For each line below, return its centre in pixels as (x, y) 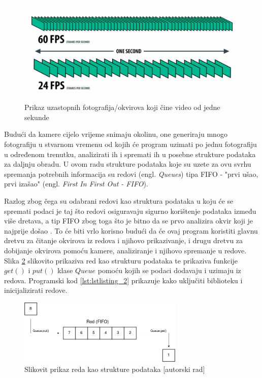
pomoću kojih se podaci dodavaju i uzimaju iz (169, 270)
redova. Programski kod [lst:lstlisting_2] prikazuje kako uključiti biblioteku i (123, 280)
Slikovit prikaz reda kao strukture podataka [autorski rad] (115, 369)
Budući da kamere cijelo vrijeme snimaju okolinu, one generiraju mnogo (116, 134)
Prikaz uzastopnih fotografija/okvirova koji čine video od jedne (122, 107)
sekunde (37, 117)
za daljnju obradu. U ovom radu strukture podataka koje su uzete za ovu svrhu (128, 164)
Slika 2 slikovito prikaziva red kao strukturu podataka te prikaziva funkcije (121, 260)
